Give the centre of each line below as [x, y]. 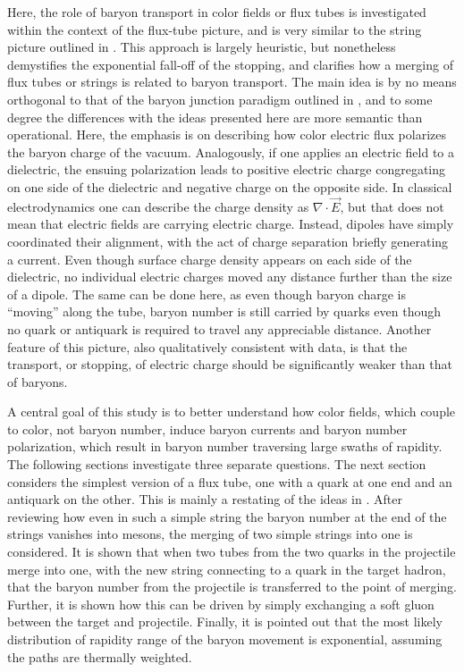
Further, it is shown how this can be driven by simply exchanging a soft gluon [221, 604]
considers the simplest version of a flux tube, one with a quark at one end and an [230, 481]
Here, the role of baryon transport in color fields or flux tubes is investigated [217, 12]
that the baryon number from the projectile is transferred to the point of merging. [232, 587]
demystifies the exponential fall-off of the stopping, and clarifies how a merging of [230, 64]
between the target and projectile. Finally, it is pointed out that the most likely [225, 622]
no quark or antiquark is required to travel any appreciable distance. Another [219, 328]
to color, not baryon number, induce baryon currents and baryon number [207, 428]
